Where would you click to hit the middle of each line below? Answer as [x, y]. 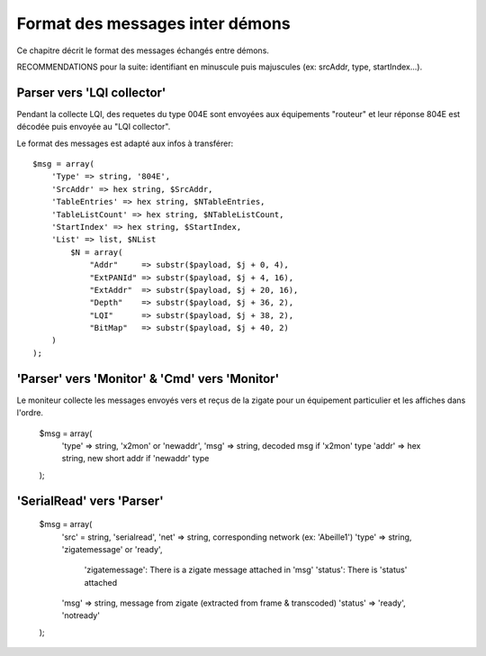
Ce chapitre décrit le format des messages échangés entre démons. [143, 50]
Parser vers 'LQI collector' [91, 92]
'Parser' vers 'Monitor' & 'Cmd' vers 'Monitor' [148, 378]
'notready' [81, 615]
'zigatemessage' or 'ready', [112, 549]
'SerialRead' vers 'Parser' [90, 501]
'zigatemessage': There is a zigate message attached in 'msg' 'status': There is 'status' [246, 570]
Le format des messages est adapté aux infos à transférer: [125, 143]
